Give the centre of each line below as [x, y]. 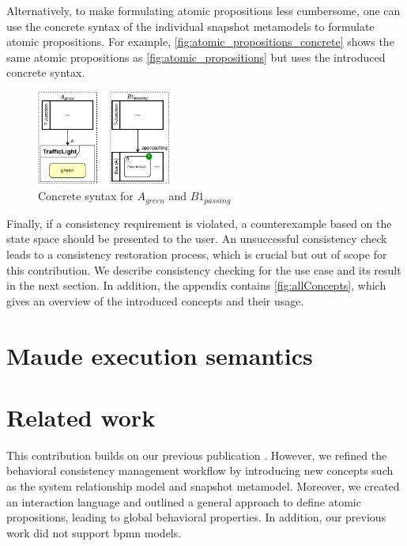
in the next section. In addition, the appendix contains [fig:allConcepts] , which [196, 285]
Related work [81, 417]
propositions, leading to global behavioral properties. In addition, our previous [196, 517]
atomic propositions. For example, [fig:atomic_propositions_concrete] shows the [200, 42]
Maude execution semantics [160, 355]
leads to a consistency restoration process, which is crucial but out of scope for [197, 254]
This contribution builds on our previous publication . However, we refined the [197, 455]
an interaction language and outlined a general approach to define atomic [184, 501]
